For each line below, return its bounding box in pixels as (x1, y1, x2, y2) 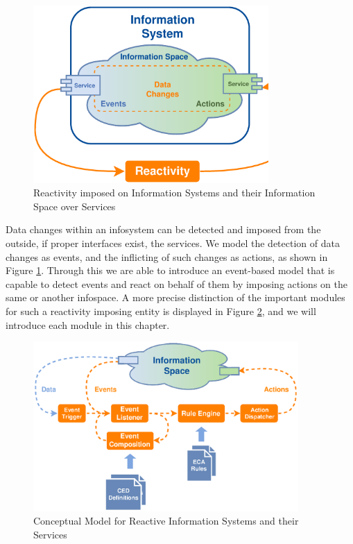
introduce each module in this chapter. (6, 317, 170, 332)
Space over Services (33, 198, 116, 213)
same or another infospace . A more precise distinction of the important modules (6, 290, 345, 305)
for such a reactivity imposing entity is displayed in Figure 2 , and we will (6, 304, 316, 318)
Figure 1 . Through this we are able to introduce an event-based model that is (6, 263, 335, 278)
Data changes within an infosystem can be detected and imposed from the (6, 222, 321, 237)
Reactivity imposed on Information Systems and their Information (33, 185, 316, 200)
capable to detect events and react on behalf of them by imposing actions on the (6, 276, 347, 291)
